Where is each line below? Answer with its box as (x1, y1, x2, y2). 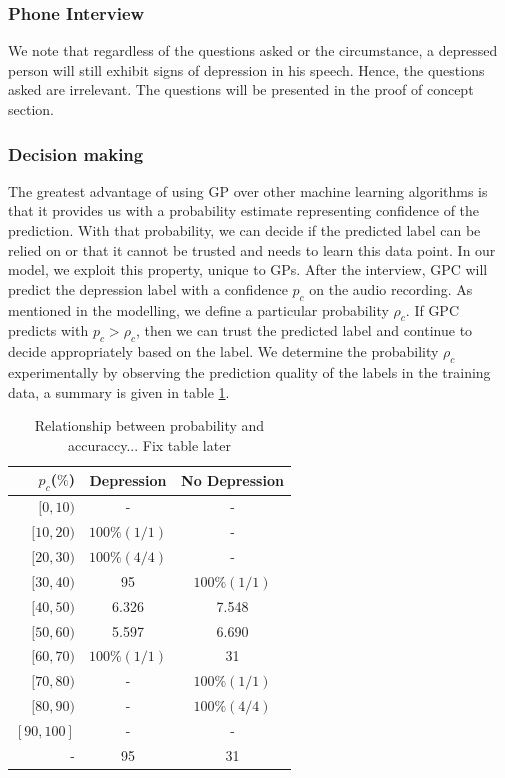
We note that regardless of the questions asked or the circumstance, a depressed (8, 40, 498, 61)
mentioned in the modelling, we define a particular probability (8, 299, 389, 320)
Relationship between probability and (34, 415, 265, 436)
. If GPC (405, 299, 460, 320)
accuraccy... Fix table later (68, 434, 231, 455)
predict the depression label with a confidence (8, 278, 288, 299)
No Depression (181, 469, 284, 490)
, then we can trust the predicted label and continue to (135, 320, 473, 341)
